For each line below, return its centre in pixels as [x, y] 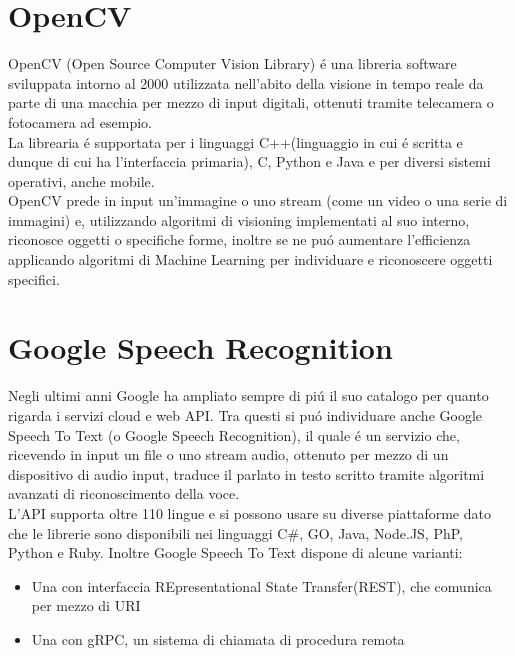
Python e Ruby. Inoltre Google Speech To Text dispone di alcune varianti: [235, 552]
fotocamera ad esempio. [80, 121]
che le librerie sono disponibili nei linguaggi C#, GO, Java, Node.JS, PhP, [235, 532]
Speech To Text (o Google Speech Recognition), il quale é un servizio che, [234, 434]
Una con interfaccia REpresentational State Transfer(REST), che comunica [261, 585]
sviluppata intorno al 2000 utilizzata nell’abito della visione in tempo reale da [246, 82]
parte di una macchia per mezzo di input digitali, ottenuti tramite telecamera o [251, 102]
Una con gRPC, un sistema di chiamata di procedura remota [218, 638]
